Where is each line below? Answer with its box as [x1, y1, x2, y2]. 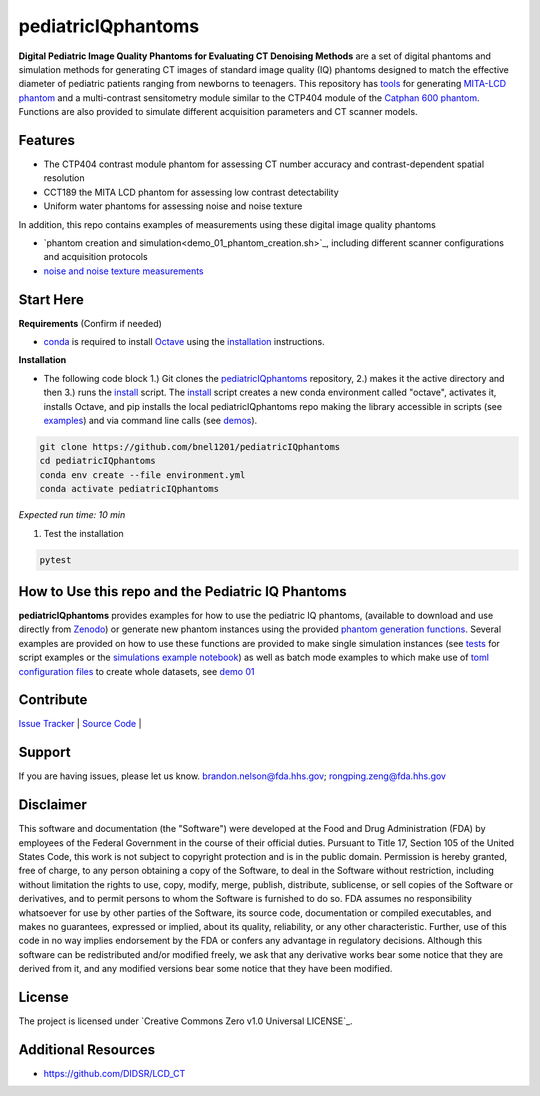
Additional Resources [18, 1041, 155, 1058]
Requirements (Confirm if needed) [18, 317, 162, 329]
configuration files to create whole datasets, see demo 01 [18, 665, 255, 677]
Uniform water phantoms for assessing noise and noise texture [43, 200, 303, 212]
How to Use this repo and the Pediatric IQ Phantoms [18, 583, 347, 600]
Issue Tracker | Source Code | [18, 718, 142, 730]
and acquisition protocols [43, 251, 149, 263]
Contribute [18, 691, 88, 709]
